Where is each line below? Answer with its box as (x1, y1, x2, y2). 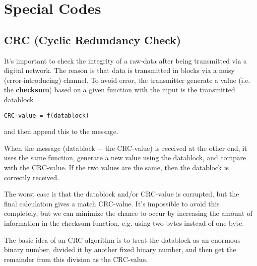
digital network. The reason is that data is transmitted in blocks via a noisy (4, 65, 235, 75)
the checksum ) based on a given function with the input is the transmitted (4, 84, 235, 95)
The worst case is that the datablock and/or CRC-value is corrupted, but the (4, 189, 239, 199)
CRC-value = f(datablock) (4, 112, 89, 119)
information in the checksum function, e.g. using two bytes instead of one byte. (4, 217, 244, 228)
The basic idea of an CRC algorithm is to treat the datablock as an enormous (4, 234, 241, 245)
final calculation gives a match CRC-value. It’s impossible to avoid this (4, 198, 220, 208)
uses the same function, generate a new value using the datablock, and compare (4, 152, 246, 163)
